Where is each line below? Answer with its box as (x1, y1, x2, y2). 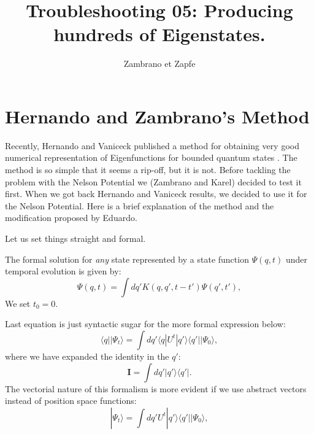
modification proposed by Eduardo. (5, 211, 137, 224)
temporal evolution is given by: (5, 265, 121, 277)
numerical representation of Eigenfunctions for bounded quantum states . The (5, 151, 297, 164)
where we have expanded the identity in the (5, 349, 169, 362)
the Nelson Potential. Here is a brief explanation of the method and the (5, 199, 274, 212)
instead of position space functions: (5, 394, 137, 407)
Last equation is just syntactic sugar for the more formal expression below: (5, 317, 286, 330)
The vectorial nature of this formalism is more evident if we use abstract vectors (5, 382, 307, 395)
